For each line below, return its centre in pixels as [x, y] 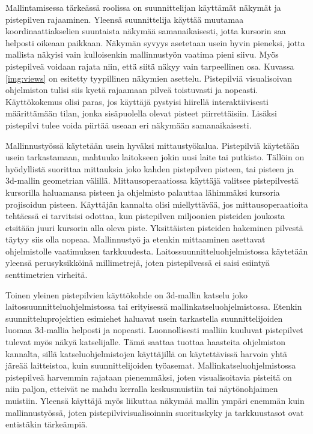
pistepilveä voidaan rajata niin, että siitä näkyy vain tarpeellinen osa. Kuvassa [150, 66]
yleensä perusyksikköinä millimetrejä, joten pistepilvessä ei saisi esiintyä [138, 263]
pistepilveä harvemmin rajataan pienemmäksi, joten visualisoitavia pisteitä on [149, 377]
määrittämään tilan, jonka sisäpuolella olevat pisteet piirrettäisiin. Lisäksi [141, 113]
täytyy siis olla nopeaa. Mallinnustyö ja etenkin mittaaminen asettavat [135, 239]
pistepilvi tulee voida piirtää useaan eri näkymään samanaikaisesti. [129, 125]
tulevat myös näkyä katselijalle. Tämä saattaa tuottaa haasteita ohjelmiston [145, 342]
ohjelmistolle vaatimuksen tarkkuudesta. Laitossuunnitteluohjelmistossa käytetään [157, 251]
